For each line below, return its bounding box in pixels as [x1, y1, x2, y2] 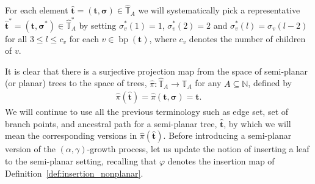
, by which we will [223, 117, 291, 130]
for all [5, 32, 27, 45]
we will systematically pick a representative [138, 4, 300, 17]
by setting [79, 18, 117, 31]
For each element [5, 4, 68, 17]
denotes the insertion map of [167, 154, 275, 167]
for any [195, 76, 222, 89]
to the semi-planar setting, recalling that [5, 154, 157, 167]
